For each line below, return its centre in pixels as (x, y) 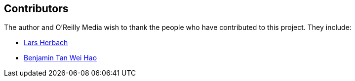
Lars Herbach (46, 43)
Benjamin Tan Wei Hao (60, 58)
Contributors (36, 9)
